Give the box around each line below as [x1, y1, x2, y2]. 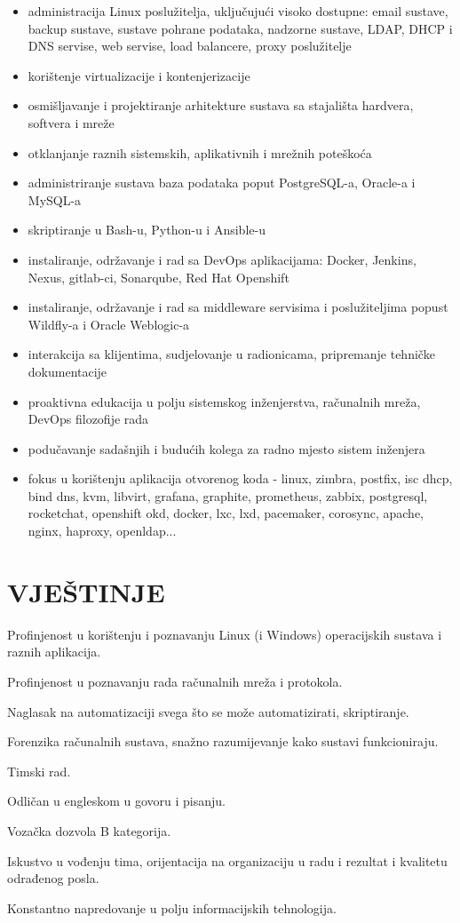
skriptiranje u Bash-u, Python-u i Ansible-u [28, 220, 266, 239]
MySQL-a [28, 190, 82, 209]
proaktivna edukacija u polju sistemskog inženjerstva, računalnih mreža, [28, 392, 421, 410]
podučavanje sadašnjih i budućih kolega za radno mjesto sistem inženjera [28, 439, 425, 458]
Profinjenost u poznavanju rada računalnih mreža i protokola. [7, 672, 343, 690]
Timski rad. [7, 761, 71, 780]
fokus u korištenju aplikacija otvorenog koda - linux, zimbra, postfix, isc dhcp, [28, 469, 453, 488]
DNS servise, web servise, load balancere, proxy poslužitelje [28, 36, 352, 55]
